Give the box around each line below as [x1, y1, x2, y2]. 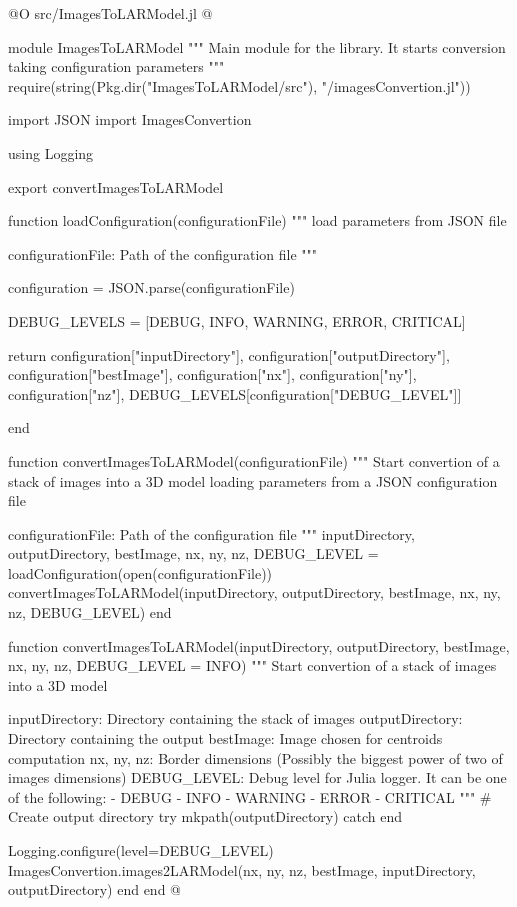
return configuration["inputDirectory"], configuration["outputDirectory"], [8, 344, 450, 365]
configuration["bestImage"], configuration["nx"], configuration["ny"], [8, 364, 417, 385]
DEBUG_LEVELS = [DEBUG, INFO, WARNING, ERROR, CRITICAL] [8, 310, 466, 331]
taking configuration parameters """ [8, 56, 225, 77]
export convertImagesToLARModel [8, 176, 224, 197]
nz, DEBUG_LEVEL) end [8, 602, 172, 623]
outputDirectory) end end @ [8, 879, 181, 900]
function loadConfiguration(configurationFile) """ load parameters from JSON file [8, 210, 507, 231]
